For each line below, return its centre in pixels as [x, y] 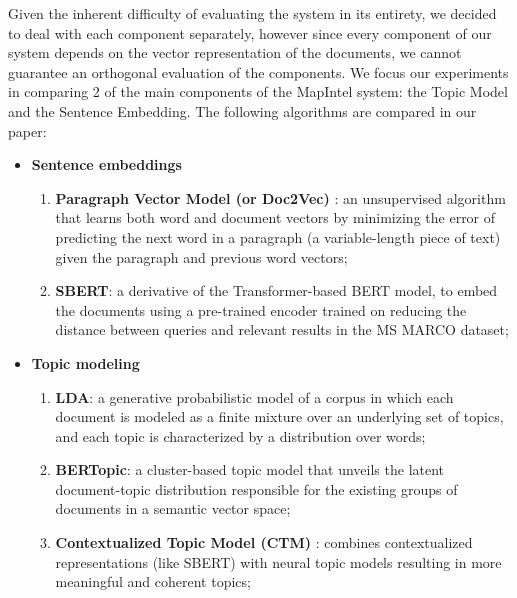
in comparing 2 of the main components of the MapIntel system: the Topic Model [258, 91]
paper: [27, 130]
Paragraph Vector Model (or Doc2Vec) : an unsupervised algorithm [280, 197]
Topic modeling [85, 362]
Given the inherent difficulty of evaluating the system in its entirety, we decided [252, 13]
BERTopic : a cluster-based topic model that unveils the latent [250, 469]
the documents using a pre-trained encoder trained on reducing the [261, 309]
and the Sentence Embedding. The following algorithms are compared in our [242, 110]
